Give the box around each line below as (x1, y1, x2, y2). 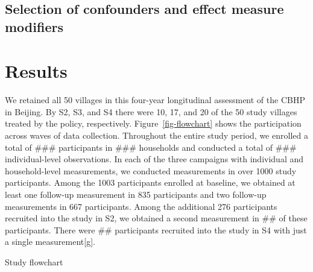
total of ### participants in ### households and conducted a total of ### (5, 141, 297, 153)
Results (5, 59, 68, 83)
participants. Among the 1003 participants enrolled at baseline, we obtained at (5, 176, 296, 189)
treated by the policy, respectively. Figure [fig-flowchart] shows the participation (5, 117, 302, 130)
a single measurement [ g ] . (5, 235, 95, 248)
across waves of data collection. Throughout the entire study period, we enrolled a (5, 129, 308, 142)
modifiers (5, 17, 63, 36)
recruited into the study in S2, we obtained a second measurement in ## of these (5, 212, 308, 224)
